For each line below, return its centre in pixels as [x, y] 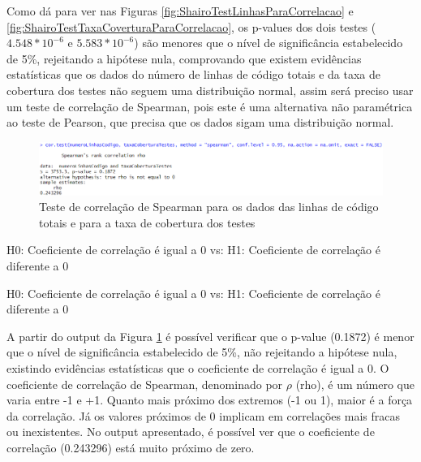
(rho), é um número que [355, 384]
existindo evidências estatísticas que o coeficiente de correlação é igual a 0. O [198, 367]
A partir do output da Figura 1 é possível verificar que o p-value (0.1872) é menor [210, 336]
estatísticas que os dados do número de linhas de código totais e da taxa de [193, 74]
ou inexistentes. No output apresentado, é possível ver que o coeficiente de [191, 432]
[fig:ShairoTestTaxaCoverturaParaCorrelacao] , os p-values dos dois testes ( [191, 26]
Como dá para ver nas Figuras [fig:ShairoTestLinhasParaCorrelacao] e [180, 11]
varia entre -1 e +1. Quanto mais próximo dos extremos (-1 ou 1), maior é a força [210, 400]
